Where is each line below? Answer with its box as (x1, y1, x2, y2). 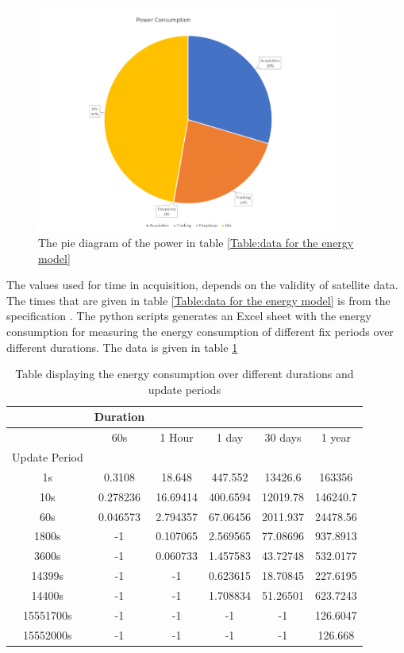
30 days (264, 429, 302, 446)
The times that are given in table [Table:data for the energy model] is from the (6, 292, 391, 308)
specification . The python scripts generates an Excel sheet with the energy (6, 307, 371, 324)
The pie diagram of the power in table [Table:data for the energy (38, 234, 354, 251)
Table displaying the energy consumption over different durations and (15, 365, 354, 382)
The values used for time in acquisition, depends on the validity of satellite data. (6, 276, 398, 293)
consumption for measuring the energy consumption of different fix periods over (6, 323, 394, 340)
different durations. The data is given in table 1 (6, 338, 238, 355)
